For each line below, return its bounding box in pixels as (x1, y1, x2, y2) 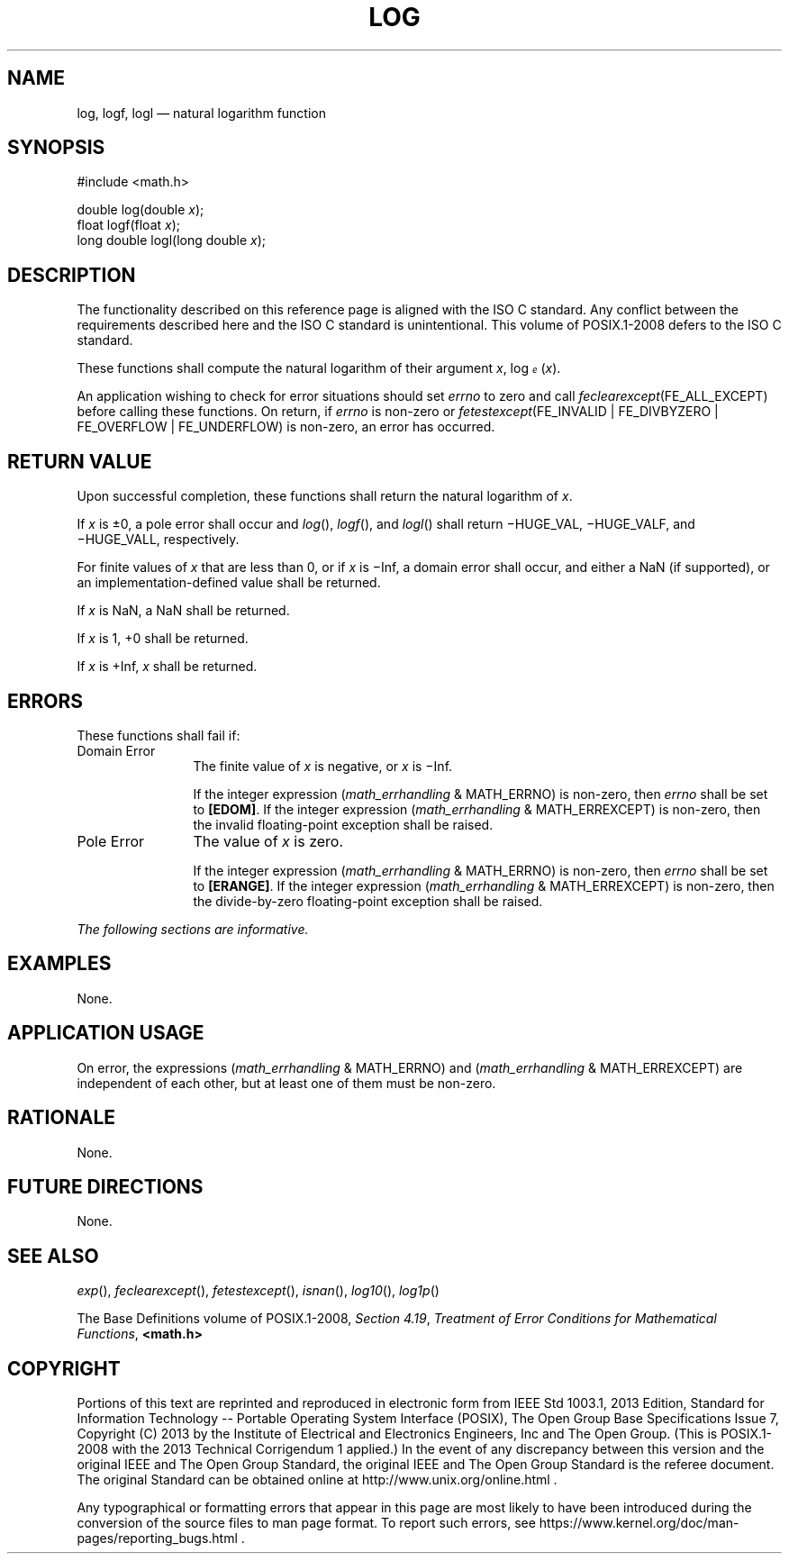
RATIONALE (7, 1106, 116, 1130)
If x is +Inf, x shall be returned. (77, 658, 258, 675)
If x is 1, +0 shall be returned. (77, 631, 249, 647)
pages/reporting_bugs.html (77, 1530, 238, 1547)
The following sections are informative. (77, 921, 309, 937)
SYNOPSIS (7, 136, 105, 159)
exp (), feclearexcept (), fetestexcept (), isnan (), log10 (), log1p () (77, 1283, 440, 1299)
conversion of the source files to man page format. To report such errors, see (77, 1515, 536, 1531)
